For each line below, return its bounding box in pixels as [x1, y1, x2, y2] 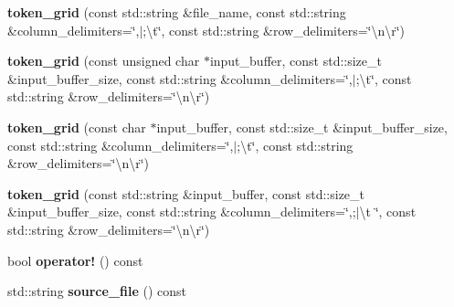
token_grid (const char [7, 117, 146, 136]
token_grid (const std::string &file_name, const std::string [7, 3, 346, 21]
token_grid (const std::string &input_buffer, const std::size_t [7, 184, 365, 203]
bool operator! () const [7, 250, 143, 270]
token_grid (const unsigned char [7, 51, 200, 70]
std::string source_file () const [7, 281, 186, 301]
